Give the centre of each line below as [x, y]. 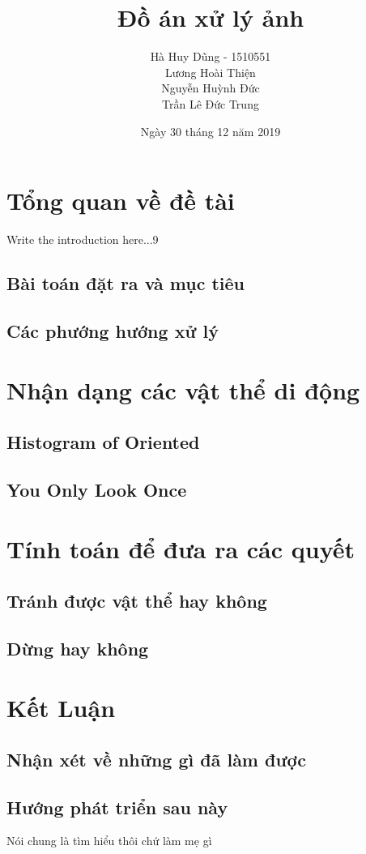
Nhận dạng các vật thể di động [183, 390]
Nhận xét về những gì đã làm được [157, 759]
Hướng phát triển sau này [117, 807]
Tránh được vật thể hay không [137, 600]
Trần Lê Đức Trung [211, 103]
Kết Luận [61, 708]
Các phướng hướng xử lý [113, 330]
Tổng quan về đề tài [121, 201]
